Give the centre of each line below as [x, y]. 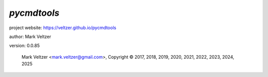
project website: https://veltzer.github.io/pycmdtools [63, 28]
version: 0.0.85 [24, 46]
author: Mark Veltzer [30, 37]
